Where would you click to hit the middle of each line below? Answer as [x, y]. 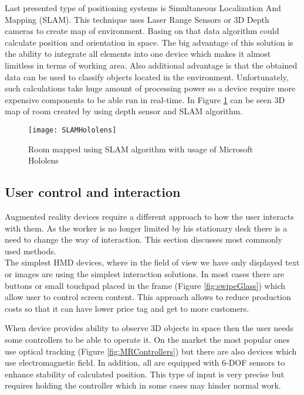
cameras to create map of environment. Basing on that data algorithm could [142, 31]
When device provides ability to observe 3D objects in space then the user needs [149, 328]
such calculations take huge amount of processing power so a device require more [150, 88]
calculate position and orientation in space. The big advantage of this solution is [149, 42]
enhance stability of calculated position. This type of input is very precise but [145, 374]
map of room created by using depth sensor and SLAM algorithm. [124, 111]
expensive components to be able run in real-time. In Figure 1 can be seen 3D [145, 99]
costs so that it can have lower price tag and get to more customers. [127, 308]
